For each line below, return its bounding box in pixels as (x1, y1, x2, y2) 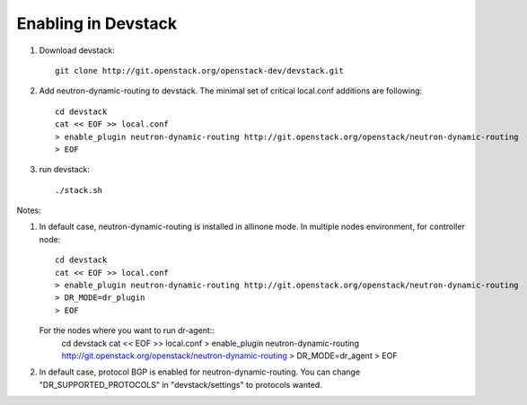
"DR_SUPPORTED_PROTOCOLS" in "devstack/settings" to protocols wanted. (39, 379, 322, 390)
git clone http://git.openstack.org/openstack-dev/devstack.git (55, 66, 345, 75)
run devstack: (39, 164, 90, 175)
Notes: (16, 205, 41, 216)
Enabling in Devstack (16, 13, 178, 33)
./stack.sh (55, 185, 103, 195)
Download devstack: (39, 45, 116, 56)
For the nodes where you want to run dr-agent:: (39, 325, 215, 336)
